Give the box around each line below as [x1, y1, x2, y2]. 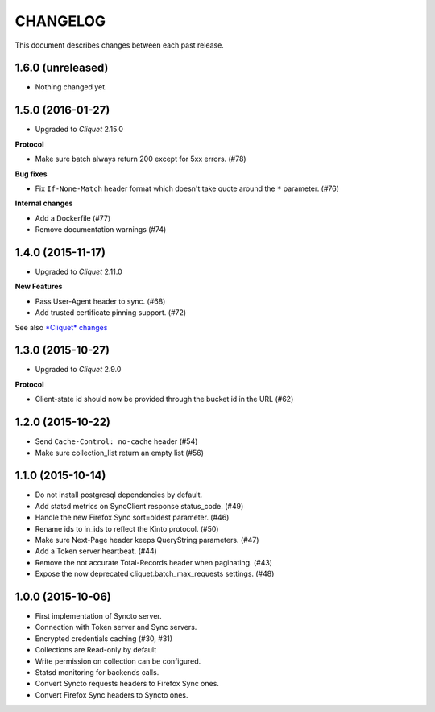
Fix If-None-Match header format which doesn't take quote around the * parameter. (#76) [35, 184, 340, 193]
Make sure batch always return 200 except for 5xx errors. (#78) [35, 154, 246, 164]
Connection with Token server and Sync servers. [35, 623, 197, 632]
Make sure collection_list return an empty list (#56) [35, 448, 205, 457]
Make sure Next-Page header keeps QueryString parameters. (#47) [35, 536, 259, 545]
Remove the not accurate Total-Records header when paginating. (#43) [35, 557, 273, 567]
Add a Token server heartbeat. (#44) [35, 546, 157, 556]
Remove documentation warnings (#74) [35, 225, 167, 234]
